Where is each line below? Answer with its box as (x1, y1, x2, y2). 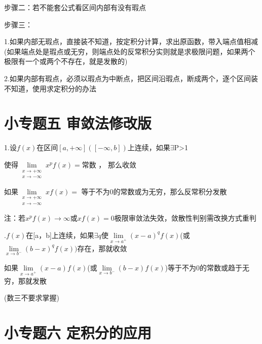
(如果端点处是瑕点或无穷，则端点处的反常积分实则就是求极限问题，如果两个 (4, 46, 255, 56)
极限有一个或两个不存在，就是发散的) (4, 56, 128, 66)
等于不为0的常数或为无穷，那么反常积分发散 (81, 186, 227, 196)
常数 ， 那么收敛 (82, 159, 136, 169)
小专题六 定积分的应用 (4, 322, 152, 342)
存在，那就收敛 (77, 243, 127, 253)
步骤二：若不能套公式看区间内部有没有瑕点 (4, 2, 146, 12)
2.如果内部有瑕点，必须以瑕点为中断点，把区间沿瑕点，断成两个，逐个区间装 (4, 73, 258, 83)
